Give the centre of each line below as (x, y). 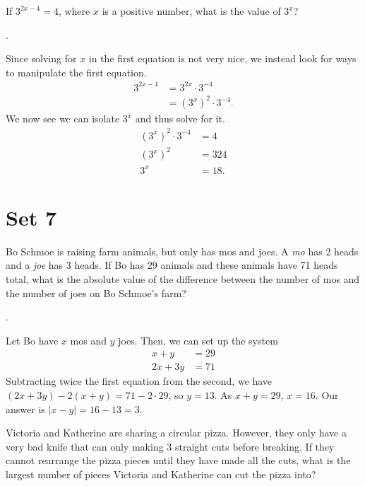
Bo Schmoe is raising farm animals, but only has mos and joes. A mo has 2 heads (182, 251)
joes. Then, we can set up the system (198, 340)
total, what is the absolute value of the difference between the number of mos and (183, 278)
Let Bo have (32, 340)
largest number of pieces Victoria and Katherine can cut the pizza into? (161, 474)
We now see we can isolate (63, 118)
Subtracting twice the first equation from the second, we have (139, 381)
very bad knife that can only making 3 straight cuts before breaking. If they (170, 446)
